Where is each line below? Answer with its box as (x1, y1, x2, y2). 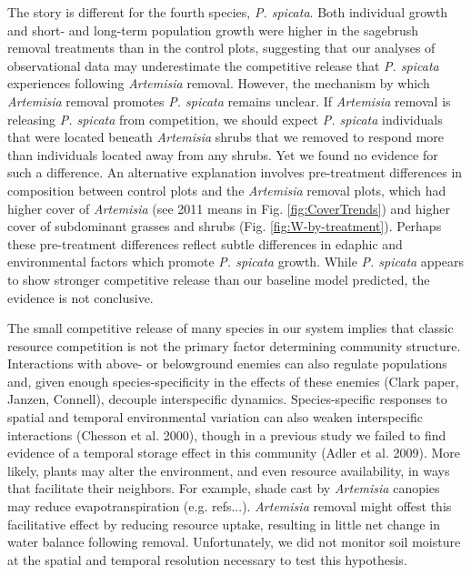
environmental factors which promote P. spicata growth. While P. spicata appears (7, 252, 465, 271)
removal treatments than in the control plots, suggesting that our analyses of (7, 38, 436, 57)
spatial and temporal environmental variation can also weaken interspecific (7, 408, 423, 427)
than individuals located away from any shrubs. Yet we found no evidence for (7, 145, 438, 164)
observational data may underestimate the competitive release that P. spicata (7, 55, 439, 75)
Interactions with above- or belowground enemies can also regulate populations (7, 354, 447, 373)
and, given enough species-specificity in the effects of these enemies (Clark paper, (7, 371, 459, 390)
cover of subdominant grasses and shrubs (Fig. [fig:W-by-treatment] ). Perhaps (7, 217, 442, 236)
